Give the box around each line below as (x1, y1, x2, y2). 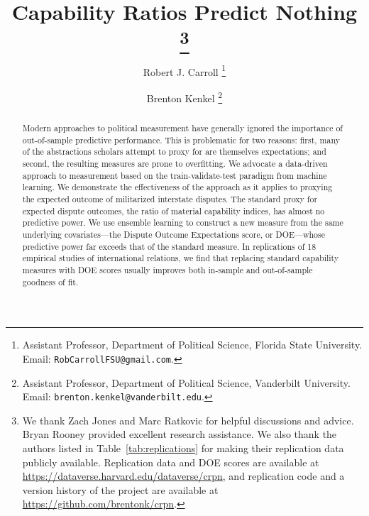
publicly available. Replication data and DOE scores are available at (22, 454, 319, 469)
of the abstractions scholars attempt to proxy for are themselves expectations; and (22, 146, 326, 158)
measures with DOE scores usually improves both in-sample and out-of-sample (22, 263, 313, 275)
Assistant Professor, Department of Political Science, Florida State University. (22, 337, 363, 352)
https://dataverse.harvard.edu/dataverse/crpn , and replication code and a (22, 468, 345, 483)
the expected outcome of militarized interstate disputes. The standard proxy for (22, 193, 318, 205)
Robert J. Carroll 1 (143, 62, 226, 79)
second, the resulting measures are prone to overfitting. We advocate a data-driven (22, 158, 328, 170)
